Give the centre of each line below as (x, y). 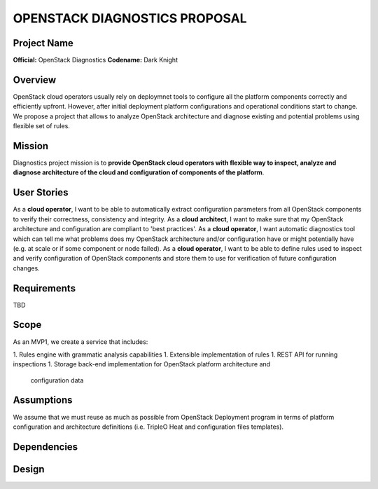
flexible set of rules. (41, 126)
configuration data (57, 380)
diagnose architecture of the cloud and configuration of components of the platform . (139, 172)
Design (29, 469)
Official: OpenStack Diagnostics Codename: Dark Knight (96, 60)
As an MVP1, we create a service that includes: (80, 342)
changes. (26, 268)
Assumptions (43, 400)
